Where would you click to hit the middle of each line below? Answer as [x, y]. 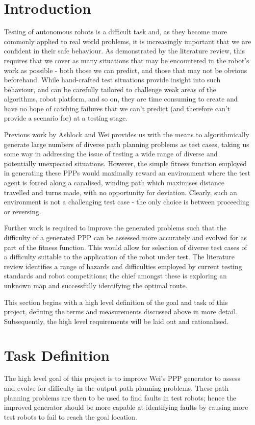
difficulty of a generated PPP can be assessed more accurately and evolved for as [125, 237]
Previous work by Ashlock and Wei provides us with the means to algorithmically [127, 135]
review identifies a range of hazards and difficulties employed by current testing [123, 266]
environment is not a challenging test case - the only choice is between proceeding [127, 202]
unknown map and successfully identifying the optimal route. [96, 285]
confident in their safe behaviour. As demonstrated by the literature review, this [124, 51]
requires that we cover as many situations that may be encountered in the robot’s [127, 60]
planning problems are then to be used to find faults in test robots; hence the [120, 397]
